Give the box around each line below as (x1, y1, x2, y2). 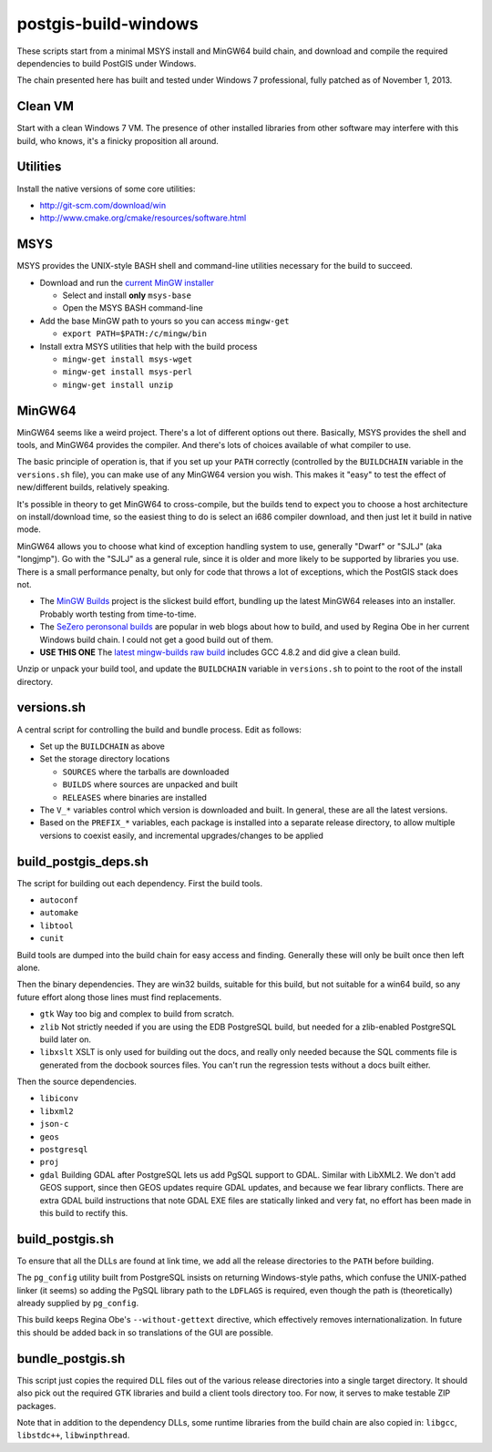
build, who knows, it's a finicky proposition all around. (16, 135, 219, 146)
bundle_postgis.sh (16, 1351, 126, 1366)
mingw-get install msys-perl (62, 367, 193, 377)
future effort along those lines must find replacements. (16, 991, 222, 1002)
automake (39, 907, 79, 918)
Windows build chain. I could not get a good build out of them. (39, 634, 273, 645)
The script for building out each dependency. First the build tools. (16, 877, 263, 888)
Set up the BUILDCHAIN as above (39, 741, 166, 752)
